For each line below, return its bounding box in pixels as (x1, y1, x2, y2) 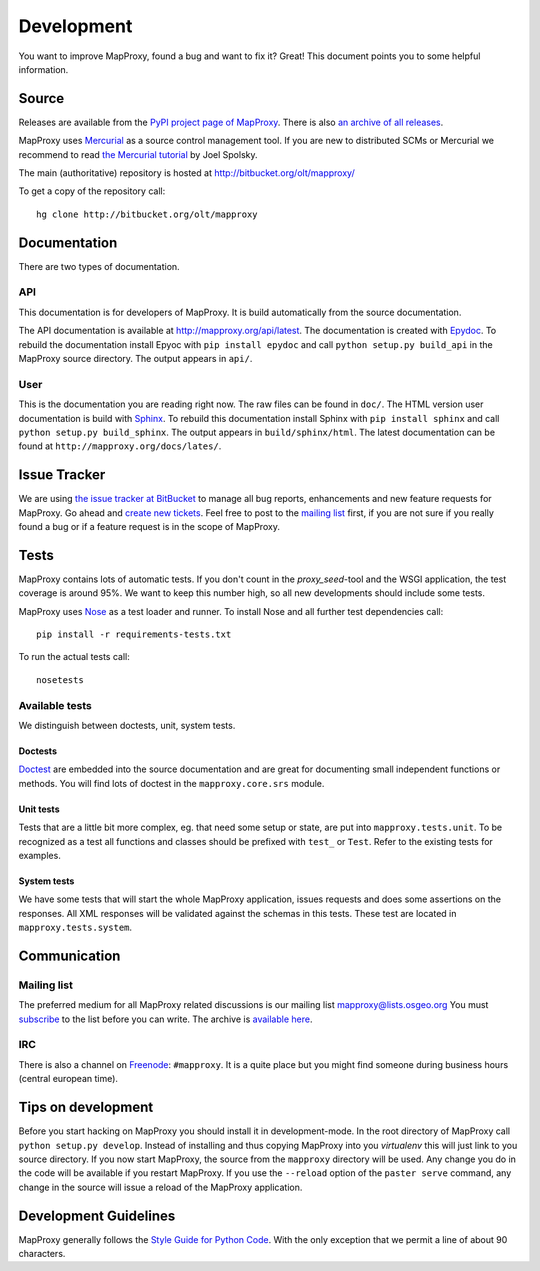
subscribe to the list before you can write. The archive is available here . (18, 1013, 313, 1025)
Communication (18, 947, 121, 964)
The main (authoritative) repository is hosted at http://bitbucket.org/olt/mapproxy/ (18, 167, 355, 179)
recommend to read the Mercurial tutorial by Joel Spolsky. (18, 148, 258, 160)
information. (18, 63, 69, 75)
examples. (18, 849, 62, 861)
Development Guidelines (18, 1207, 176, 1224)
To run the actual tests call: (18, 651, 130, 663)
